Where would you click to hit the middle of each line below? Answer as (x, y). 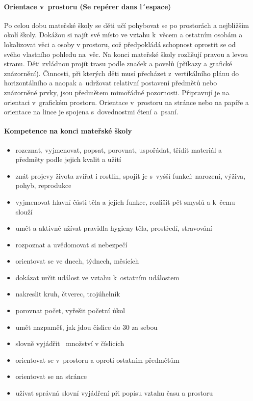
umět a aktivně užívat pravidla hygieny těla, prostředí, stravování (114, 228)
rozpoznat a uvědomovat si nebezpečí (71, 244)
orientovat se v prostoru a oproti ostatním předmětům (97, 360)
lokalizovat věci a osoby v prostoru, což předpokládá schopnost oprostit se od (120, 44)
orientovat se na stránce (51, 376)
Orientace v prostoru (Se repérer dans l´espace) (88, 6)
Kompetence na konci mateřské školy (68, 131)
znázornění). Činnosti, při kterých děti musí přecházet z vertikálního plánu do (122, 73)
